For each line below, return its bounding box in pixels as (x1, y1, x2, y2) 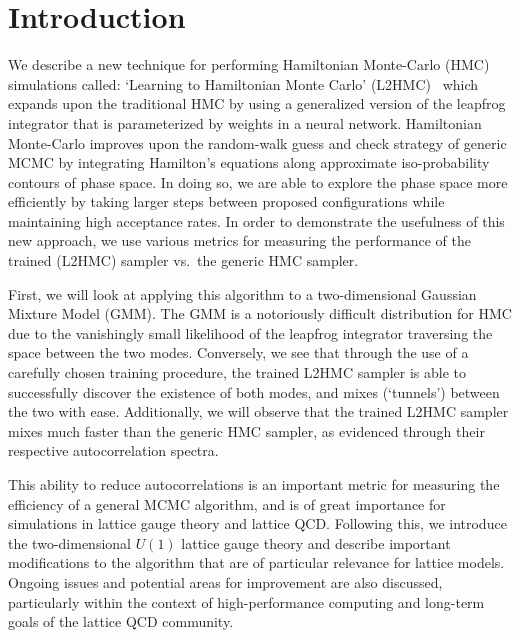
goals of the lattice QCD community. (8, 611, 234, 632)
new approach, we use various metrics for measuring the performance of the (8, 230, 471, 251)
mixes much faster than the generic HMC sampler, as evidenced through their (8, 420, 485, 441)
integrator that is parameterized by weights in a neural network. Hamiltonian (8, 112, 482, 133)
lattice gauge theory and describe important (181, 532, 451, 553)
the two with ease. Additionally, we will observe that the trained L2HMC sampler (8, 401, 509, 422)
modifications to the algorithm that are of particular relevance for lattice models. (8, 552, 505, 573)
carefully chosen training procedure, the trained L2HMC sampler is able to (8, 362, 467, 383)
